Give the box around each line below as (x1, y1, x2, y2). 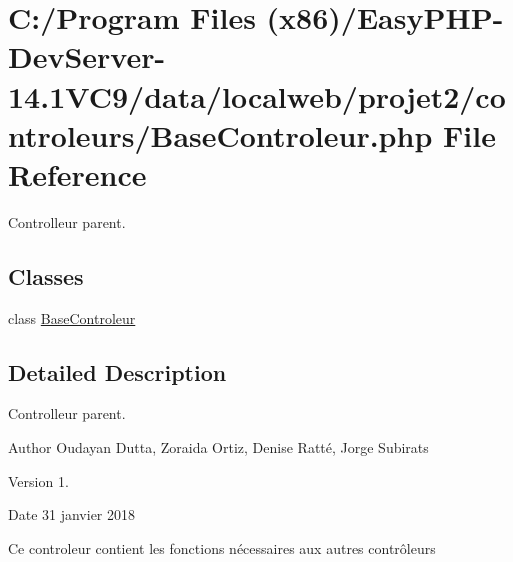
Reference (8, 153, 147, 194)
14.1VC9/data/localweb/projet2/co (8, 75, 506, 116)
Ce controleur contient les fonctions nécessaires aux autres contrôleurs (8, 537, 436, 558)
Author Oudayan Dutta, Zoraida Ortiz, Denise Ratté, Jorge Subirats (8, 437, 429, 458)
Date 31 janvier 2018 (8, 504, 136, 525)
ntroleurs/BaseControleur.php (8, 114, 433, 155)
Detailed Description (8, 356, 227, 387)
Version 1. (8, 470, 69, 491)
